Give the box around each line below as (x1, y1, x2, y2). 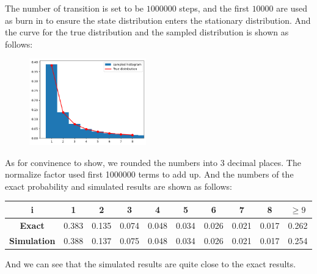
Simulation (9, 234, 56, 247)
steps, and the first (179, 2, 249, 14)
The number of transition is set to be (5, 2, 144, 14)
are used (276, 2, 307, 14)
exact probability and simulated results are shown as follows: (5, 179, 232, 192)
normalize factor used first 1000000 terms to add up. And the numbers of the (5, 168, 294, 181)
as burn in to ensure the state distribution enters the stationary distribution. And (5, 13, 311, 26)
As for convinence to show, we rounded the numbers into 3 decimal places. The (5, 156, 301, 168)
